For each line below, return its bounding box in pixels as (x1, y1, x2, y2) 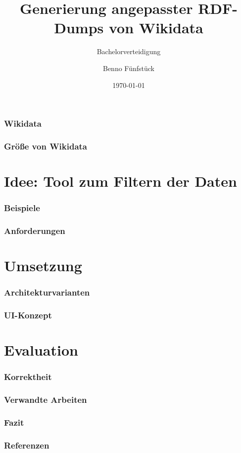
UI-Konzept (4, 309, 52, 321)
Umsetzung (4, 255, 82, 276)
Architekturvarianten (4, 286, 90, 299)
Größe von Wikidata (4, 140, 88, 152)
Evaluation (4, 340, 78, 360)
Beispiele (4, 202, 40, 214)
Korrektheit (4, 371, 52, 383)
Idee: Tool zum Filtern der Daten (4, 171, 237, 191)
